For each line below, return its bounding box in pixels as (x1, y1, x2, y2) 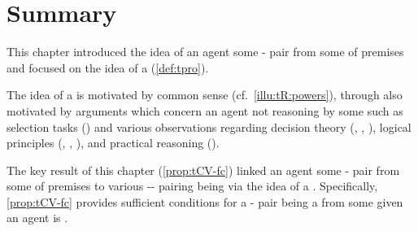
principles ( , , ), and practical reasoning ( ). (7, 134, 220, 151)
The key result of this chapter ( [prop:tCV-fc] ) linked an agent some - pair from (7, 161, 400, 178)
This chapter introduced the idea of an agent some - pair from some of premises (7, 43, 404, 60)
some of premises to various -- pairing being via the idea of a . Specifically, (7, 177, 378, 194)
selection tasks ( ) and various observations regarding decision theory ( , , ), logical (7, 118, 411, 135)
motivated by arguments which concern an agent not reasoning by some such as (7, 102, 403, 119)
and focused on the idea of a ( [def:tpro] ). (7, 59, 209, 76)
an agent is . (7, 209, 68, 226)
